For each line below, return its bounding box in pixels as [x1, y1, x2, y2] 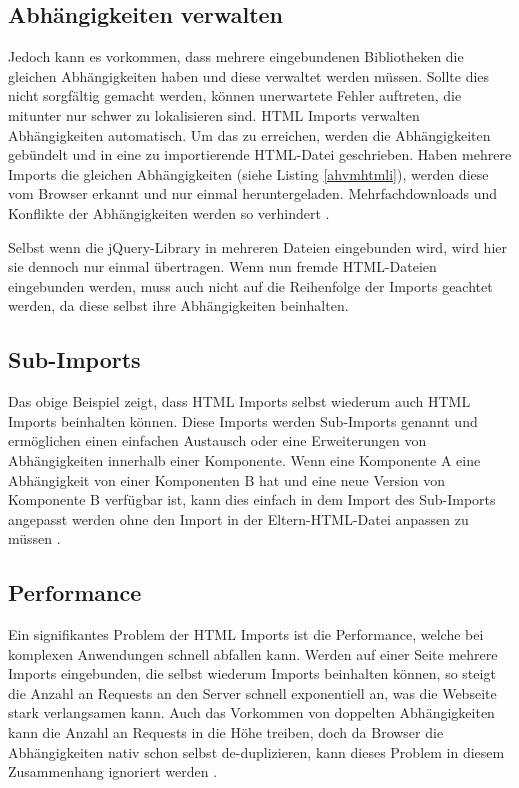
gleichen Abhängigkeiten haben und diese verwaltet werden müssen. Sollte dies [8, 65, 490, 86]
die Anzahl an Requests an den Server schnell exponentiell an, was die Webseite [8, 682, 497, 703]
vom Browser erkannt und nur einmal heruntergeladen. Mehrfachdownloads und [8, 183, 498, 204]
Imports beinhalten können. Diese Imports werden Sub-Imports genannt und [8, 410, 478, 431]
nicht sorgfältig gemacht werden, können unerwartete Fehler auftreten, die [8, 85, 462, 106]
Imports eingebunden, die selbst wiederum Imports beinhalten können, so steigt [8, 663, 496, 684]
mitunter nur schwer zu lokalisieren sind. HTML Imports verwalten [8, 104, 420, 125]
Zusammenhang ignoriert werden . [8, 761, 218, 782]
